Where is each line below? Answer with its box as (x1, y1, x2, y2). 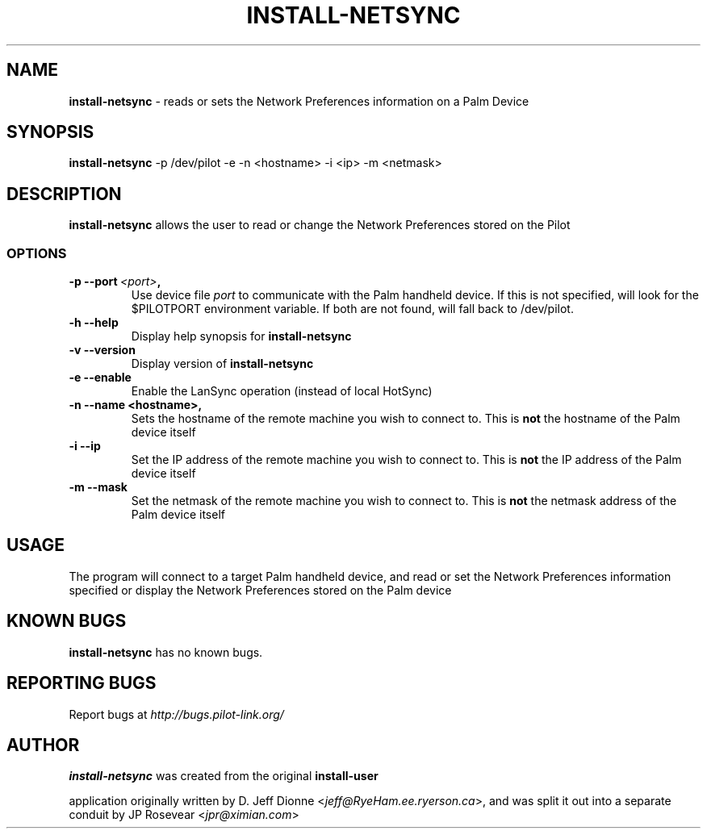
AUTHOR (6, 734, 80, 755)
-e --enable (69, 370, 132, 385)
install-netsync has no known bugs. (69, 645, 263, 659)
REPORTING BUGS (6, 673, 157, 694)
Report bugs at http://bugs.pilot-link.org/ (69, 707, 284, 721)
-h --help (69, 315, 119, 330)
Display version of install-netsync (131, 357, 314, 371)
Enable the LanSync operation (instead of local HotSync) (131, 384, 433, 399)
